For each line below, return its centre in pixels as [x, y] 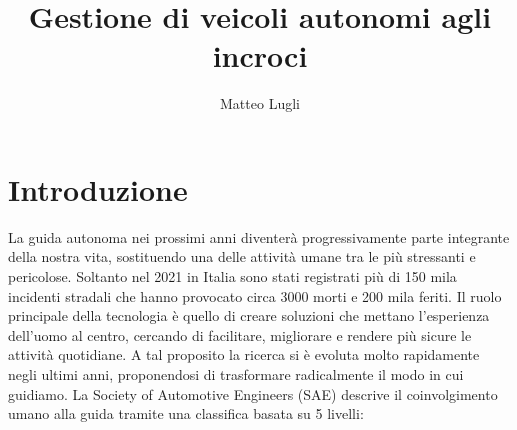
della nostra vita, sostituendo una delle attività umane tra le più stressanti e [242, 256]
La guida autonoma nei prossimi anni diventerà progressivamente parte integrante [259, 236]
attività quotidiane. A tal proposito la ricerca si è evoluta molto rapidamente [244, 354]
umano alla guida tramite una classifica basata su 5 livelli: [186, 413]
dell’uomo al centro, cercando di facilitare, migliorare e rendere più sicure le [240, 334]
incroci [260, 55]
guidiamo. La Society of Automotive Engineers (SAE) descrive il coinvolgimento [253, 393]
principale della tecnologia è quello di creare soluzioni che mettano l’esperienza [249, 315]
